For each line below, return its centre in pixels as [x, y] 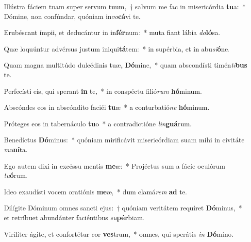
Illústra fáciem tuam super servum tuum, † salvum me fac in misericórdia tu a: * [125, 6]
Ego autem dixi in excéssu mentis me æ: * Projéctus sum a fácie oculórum [115, 165]
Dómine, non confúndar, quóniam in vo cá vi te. [72, 16]
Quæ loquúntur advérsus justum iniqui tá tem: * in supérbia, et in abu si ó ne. [117, 48]
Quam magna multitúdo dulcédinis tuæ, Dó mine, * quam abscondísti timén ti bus [126, 65]
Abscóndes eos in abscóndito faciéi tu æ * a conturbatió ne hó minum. [107, 107]
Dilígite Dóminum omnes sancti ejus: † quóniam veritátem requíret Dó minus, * [123, 208]
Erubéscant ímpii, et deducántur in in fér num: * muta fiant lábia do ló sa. [112, 32]
